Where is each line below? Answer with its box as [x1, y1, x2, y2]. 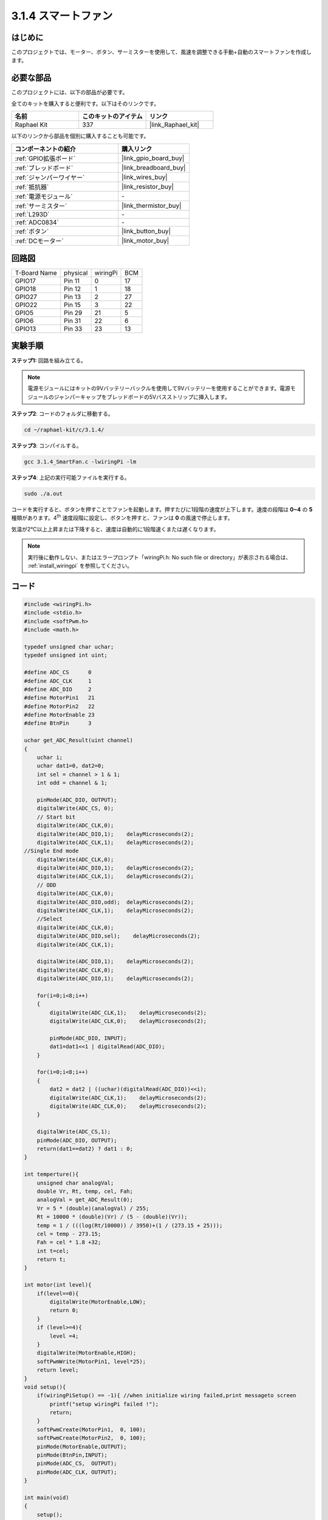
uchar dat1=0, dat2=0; [36, 762, 104, 769]
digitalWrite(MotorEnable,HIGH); [36, 1350, 137, 1356]
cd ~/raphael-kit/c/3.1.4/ [24, 426, 104, 434]
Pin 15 [64, 301, 81, 309]
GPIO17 [15, 277, 36, 285]
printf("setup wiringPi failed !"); [49, 1400, 159, 1408]
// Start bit [36, 814, 76, 820]
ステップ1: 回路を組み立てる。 [11, 356, 86, 364]
